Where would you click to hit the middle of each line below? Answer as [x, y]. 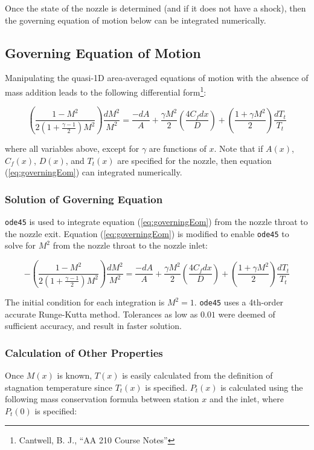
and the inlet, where [246, 399]
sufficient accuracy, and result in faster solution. [93, 326]
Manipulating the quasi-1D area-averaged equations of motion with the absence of [157, 78]
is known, [75, 375]
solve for [21, 245]
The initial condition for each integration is [85, 302]
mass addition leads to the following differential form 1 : [106, 91]
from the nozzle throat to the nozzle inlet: [130, 245]
